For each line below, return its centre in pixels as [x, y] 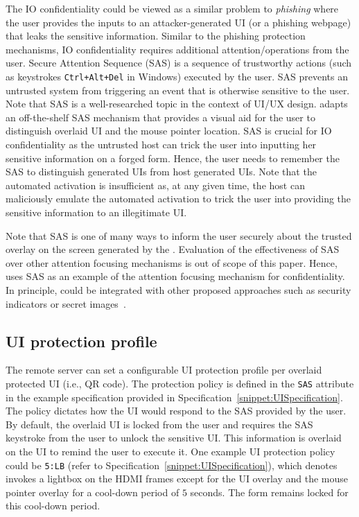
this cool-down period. [53, 506]
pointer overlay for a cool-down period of [93, 492]
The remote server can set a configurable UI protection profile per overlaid [164, 370]
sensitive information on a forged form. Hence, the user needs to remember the [173, 158]
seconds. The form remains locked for [269, 492]
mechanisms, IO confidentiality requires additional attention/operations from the [177, 49]
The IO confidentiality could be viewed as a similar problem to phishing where [172, 8]
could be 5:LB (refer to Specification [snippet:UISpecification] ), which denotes [172, 465]
